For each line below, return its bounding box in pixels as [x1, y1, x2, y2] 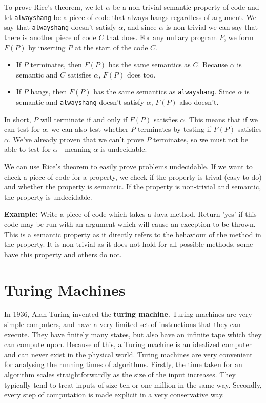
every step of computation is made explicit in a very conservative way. [4, 389, 224, 400]
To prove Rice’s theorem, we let [4, 2, 104, 12]
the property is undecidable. [4, 191, 92, 202]
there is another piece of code [4, 31, 96, 42]
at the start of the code [74, 42, 148, 52]
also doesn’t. [179, 96, 219, 107]
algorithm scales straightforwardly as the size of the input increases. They [4, 369, 236, 379]
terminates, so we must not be [153, 133, 249, 144]
